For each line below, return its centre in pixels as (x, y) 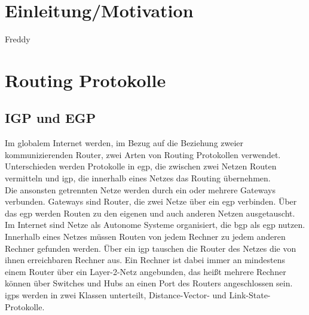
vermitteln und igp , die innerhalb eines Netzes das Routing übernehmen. (138, 178)
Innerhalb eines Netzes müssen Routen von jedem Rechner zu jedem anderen (145, 237)
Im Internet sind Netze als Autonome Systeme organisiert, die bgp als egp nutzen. (155, 225)
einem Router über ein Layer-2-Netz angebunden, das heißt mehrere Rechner (146, 271)
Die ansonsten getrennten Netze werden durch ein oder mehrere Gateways (140, 189)
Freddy (18, 39)
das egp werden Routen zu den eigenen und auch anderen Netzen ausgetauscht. (150, 213)
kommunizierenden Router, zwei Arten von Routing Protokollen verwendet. (143, 154)
